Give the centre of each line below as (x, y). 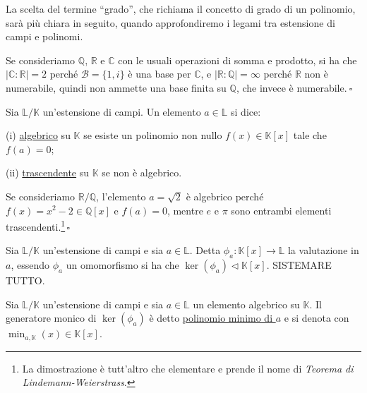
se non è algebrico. (142, 173)
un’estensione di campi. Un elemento (122, 111)
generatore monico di (51, 318)
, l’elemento (121, 196)
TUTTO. (25, 280)
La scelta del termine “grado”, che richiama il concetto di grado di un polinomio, (181, 8)
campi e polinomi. (44, 36)
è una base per (160, 74)
